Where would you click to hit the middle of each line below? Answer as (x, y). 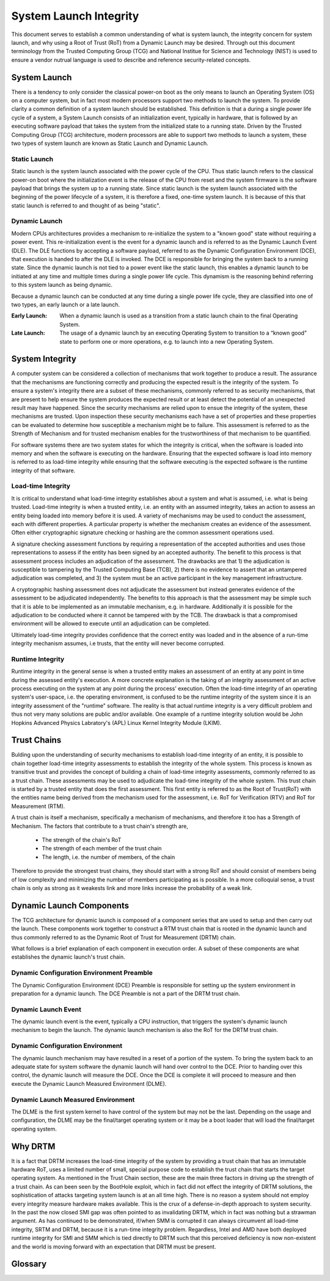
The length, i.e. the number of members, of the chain (108, 857)
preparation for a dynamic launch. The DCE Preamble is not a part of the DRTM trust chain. (126, 993)
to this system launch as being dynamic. (62, 285)
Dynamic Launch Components (70, 905)
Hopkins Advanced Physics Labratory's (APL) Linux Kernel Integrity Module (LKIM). (116, 722)
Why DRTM (33, 1146)
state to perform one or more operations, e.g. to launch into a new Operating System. (167, 341)
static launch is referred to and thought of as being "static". (86, 206)
